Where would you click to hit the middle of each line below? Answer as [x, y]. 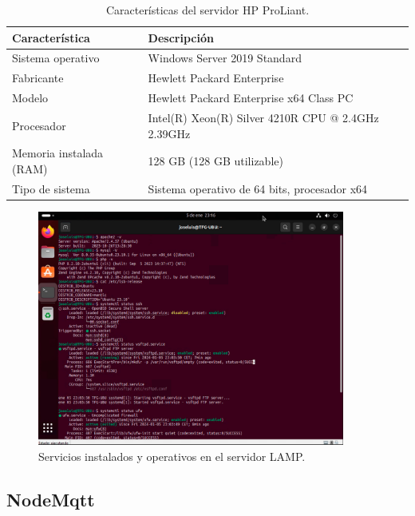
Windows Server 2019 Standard [225, 58]
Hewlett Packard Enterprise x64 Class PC [251, 98]
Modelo [30, 98]
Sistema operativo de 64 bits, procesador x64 [258, 188]
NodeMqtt [51, 499]
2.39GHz [169, 133]
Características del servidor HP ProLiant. [207, 10]
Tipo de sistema [51, 188]
